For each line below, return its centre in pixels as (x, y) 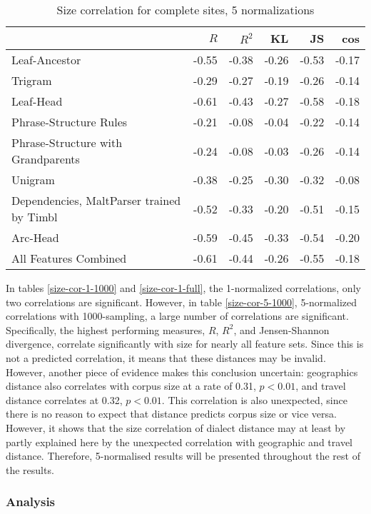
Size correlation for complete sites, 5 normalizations (185, 10)
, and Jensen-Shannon (281, 329)
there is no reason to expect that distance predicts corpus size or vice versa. (171, 414)
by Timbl (35, 217)
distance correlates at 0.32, (64, 399)
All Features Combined (69, 258)
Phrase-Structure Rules (70, 122)
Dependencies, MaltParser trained (96, 200)
